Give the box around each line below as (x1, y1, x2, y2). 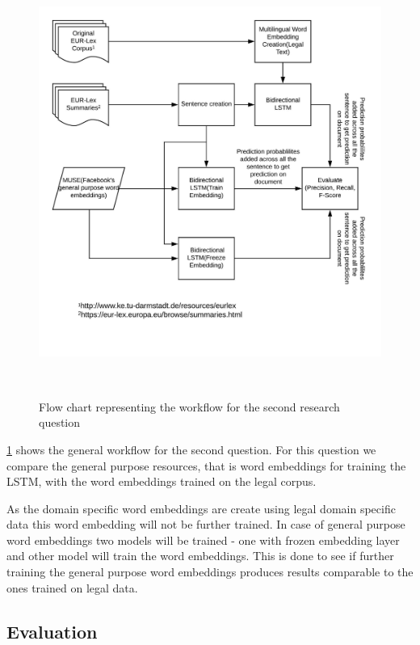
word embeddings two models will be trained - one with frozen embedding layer (6, 531, 400, 548)
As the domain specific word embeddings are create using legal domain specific (6, 500, 396, 516)
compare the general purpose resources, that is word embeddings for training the (6, 457, 406, 474)
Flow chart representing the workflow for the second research (39, 398, 340, 415)
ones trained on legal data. (6, 579, 138, 596)
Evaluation (6, 618, 98, 643)
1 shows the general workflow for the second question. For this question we (6, 441, 376, 457)
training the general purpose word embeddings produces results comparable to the (6, 563, 414, 580)
